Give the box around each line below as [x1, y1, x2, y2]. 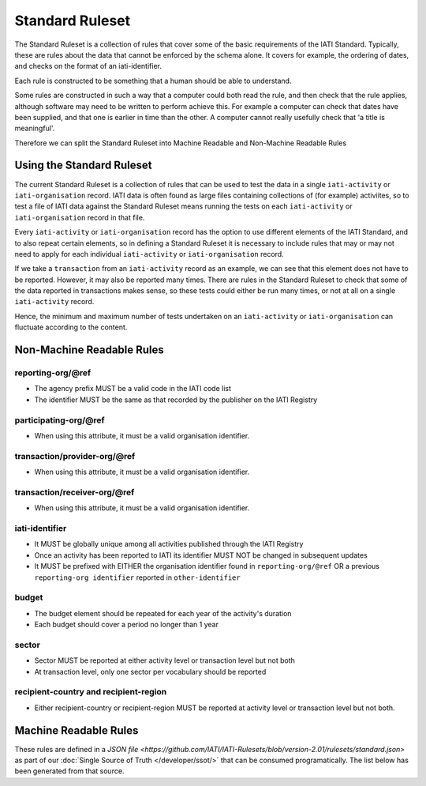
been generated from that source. [14, 766, 125, 776]
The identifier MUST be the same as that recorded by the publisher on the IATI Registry [34, 395, 318, 404]
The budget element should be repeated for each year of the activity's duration [34, 608, 292, 618]
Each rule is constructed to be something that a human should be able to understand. [14, 76, 292, 85]
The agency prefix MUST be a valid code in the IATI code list [34, 384, 232, 393]
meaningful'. [14, 123, 55, 134]
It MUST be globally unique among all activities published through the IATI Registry [34, 540, 304, 549]
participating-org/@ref [14, 415, 106, 426]
